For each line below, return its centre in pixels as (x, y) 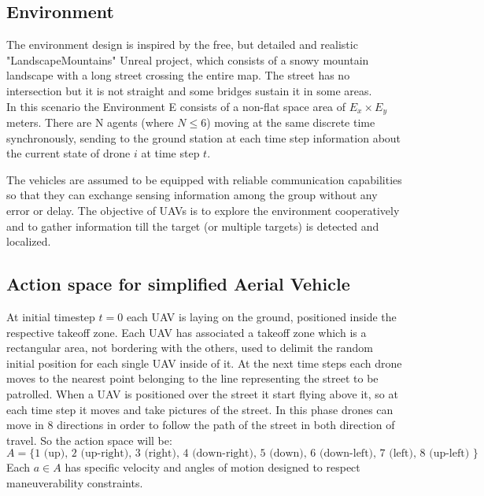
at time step (170, 153)
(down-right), (224, 454)
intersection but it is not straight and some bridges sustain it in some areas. (189, 90)
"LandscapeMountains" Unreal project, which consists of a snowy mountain (188, 59)
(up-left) (449, 454)
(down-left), (347, 454)
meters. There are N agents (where (90, 122)
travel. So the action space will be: (89, 440)
